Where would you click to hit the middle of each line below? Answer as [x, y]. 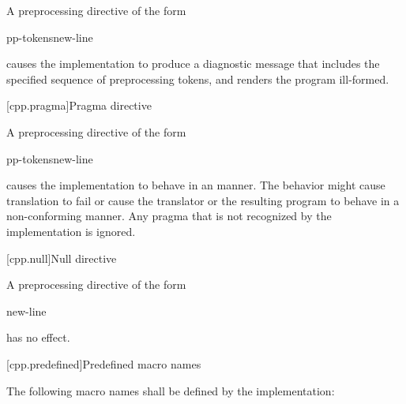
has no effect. [38, 337]
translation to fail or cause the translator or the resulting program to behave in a [203, 200]
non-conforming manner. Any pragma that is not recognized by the [169, 216]
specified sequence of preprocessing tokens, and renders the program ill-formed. [198, 79]
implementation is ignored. [71, 231]
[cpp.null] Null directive [62, 258]
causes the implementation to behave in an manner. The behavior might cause [196, 185]
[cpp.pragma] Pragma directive [79, 105]
